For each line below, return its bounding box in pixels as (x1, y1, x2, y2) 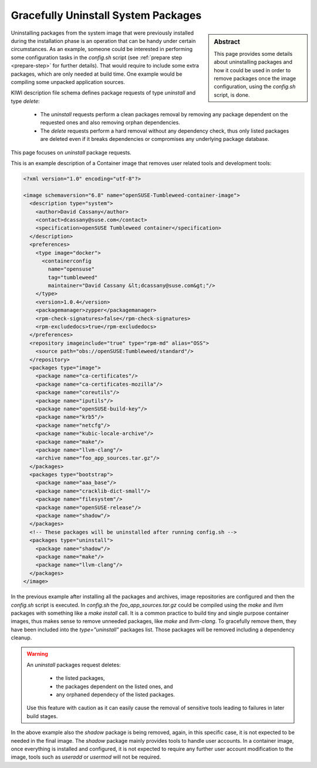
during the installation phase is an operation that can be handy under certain (11, 37, 196, 44)
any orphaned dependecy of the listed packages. (56, 691, 176, 698)
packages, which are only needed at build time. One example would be (11, 70, 183, 78)
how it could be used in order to (214, 66, 291, 73)
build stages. (26, 712, 58, 719)
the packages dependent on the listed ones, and (56, 683, 173, 690)
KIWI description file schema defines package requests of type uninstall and (11, 89, 196, 96)
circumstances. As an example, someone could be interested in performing (11, 46, 193, 53)
